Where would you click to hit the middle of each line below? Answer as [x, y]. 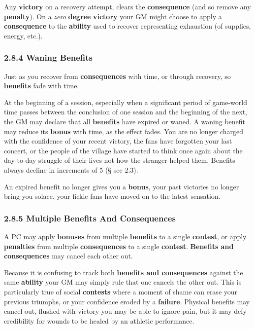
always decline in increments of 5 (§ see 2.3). [71, 169]
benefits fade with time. [42, 86]
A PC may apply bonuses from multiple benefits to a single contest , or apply [125, 236]
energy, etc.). [23, 35]
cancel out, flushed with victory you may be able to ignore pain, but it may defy [125, 311]
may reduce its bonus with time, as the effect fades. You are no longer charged [124, 131]
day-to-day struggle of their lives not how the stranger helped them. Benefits [120, 160]
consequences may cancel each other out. [68, 256]
